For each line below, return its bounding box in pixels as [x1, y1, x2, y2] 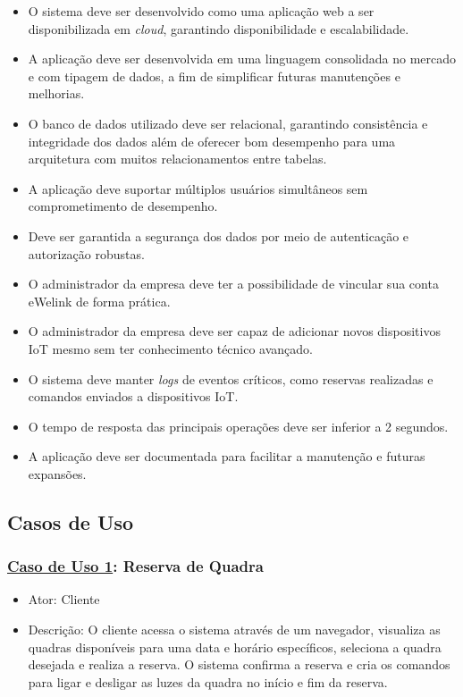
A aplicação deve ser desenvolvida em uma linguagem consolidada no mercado [28, 49, 457, 68]
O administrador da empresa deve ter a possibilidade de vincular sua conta [28, 274, 439, 293]
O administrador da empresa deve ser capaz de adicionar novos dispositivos [28, 322, 441, 340]
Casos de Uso [7, 508, 134, 535]
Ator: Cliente [28, 590, 100, 609]
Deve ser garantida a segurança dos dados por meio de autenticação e [28, 226, 409, 245]
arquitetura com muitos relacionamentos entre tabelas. [28, 149, 327, 168]
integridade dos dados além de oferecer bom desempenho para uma [28, 131, 396, 150]
